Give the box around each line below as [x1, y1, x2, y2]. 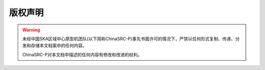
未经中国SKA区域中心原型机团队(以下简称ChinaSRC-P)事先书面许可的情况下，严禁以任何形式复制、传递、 [22, 36, 236, 42]
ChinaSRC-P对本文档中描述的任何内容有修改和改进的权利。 [22, 51, 142, 57]
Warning [22, 27, 40, 33]
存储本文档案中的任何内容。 [30, 43, 87, 48]
